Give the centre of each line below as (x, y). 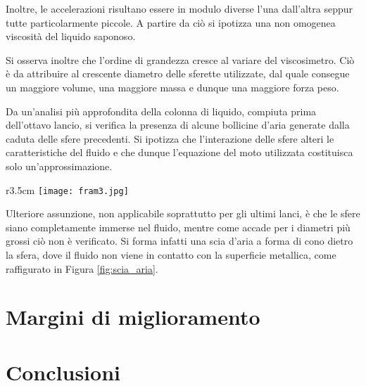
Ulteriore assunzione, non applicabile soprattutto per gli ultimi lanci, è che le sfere (183, 213)
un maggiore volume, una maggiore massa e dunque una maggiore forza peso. (172, 87)
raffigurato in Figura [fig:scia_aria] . (82, 268)
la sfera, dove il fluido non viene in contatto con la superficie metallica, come (171, 254)
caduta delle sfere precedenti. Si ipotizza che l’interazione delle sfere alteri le (170, 138)
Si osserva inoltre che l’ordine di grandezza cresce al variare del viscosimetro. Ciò (180, 59)
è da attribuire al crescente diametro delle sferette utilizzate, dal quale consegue (178, 73)
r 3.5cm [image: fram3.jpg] (67, 189)
